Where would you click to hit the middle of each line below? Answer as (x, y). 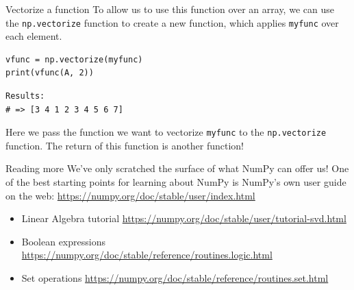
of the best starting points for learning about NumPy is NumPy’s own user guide (176, 182)
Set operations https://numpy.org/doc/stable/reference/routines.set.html (175, 278)
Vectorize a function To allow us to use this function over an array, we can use (170, 9)
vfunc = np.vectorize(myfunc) (74, 59)
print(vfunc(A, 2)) (50, 73)
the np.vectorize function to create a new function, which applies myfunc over (172, 22)
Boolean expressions (63, 241)
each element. (34, 36)
